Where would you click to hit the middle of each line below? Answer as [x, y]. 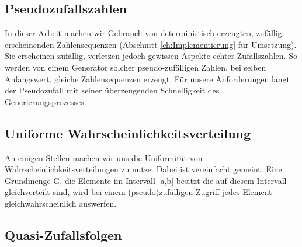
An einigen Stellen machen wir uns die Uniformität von [104, 157]
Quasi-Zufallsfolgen [63, 234]
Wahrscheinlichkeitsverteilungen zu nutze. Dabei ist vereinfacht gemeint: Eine [143, 169]
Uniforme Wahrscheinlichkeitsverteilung [128, 133]
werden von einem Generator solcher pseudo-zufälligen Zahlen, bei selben [136, 67]
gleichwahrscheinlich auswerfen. [61, 203]
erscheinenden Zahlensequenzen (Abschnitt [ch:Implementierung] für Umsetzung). [151, 44]
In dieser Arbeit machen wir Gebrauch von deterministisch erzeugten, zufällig [143, 33]
